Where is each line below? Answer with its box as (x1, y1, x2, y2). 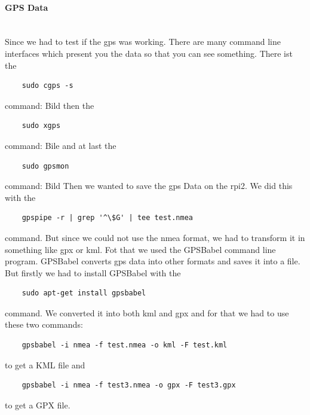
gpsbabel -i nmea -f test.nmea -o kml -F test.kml (22, 341, 228, 350)
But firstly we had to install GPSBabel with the (5, 266, 181, 279)
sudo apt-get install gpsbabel (22, 289, 146, 298)
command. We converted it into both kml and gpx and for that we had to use (5, 306, 289, 319)
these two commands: (5, 318, 83, 331)
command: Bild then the (5, 99, 94, 111)
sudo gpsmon (22, 161, 69, 170)
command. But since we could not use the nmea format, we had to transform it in (5, 231, 305, 243)
